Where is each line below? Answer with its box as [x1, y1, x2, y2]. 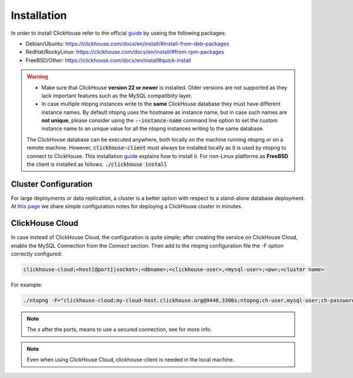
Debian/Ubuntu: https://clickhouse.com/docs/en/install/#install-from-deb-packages [25, 40, 229, 47]
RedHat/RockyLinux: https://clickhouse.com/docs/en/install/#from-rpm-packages [25, 48, 225, 55]
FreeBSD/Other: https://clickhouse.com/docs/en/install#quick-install [25, 57, 191, 64]
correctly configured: [11, 251, 62, 257]
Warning [26, 73, 48, 80]
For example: [11, 281, 43, 288]
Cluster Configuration [11, 179, 93, 189]
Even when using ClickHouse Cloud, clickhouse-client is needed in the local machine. [26, 356, 235, 363]
